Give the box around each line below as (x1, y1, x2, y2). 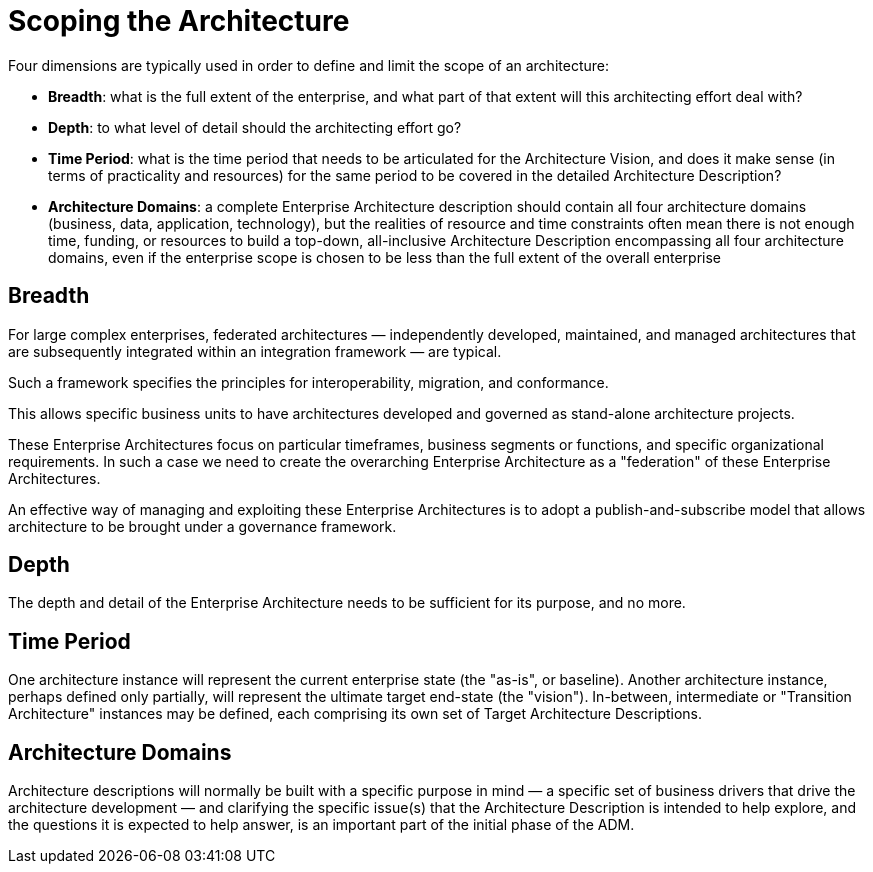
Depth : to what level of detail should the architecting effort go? (48, 118, 462, 136)
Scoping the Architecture (8, 4, 350, 38)
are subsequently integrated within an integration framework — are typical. (8, 342, 502, 360)
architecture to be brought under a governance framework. (8, 517, 397, 535)
